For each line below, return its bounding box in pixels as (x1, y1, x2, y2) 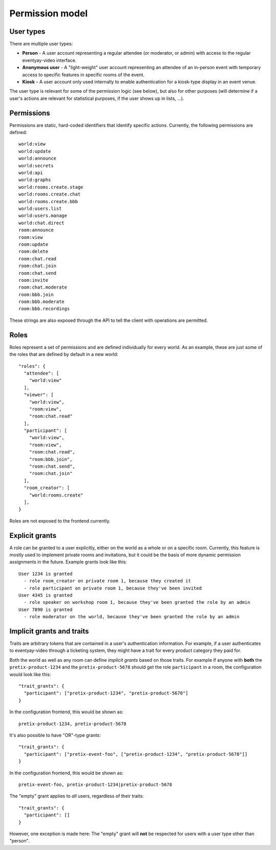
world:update (18, 148, 51, 154)
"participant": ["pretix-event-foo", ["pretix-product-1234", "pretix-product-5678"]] (24, 751, 248, 757)
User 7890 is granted (18, 606, 73, 613)
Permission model (9, 8, 88, 19)
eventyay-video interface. (22, 57, 77, 63)
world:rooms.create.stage (18, 184, 84, 190)
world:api (18, 170, 43, 176)
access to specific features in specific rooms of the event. (22, 72, 145, 78)
